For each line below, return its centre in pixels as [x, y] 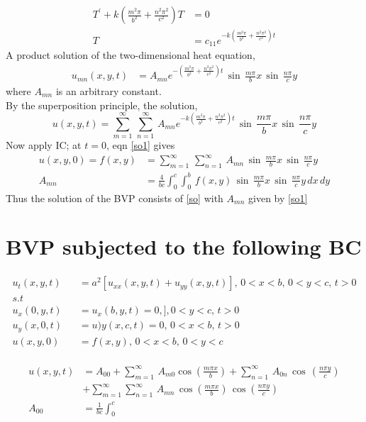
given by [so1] [278, 198]
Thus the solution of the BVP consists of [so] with [115, 198]
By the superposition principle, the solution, [102, 105]
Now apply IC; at [44, 145]
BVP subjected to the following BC [184, 246]
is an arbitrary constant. [109, 90]
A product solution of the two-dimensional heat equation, [131, 55]
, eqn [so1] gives [140, 145]
